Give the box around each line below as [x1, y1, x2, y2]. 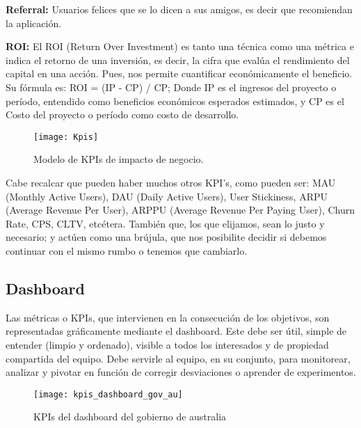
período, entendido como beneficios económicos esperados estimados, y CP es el [6, 93, 344, 108]
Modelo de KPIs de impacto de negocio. [33, 152, 204, 166]
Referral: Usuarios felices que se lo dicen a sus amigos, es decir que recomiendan [6, 2, 353, 16]
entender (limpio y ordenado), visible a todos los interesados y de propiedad [6, 337, 329, 351]
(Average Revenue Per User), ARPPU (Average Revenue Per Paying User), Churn [6, 203, 355, 217]
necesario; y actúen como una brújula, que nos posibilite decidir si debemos [6, 230, 327, 244]
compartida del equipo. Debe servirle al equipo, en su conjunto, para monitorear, [6, 351, 351, 365]
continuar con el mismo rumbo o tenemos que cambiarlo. [6, 243, 248, 257]
